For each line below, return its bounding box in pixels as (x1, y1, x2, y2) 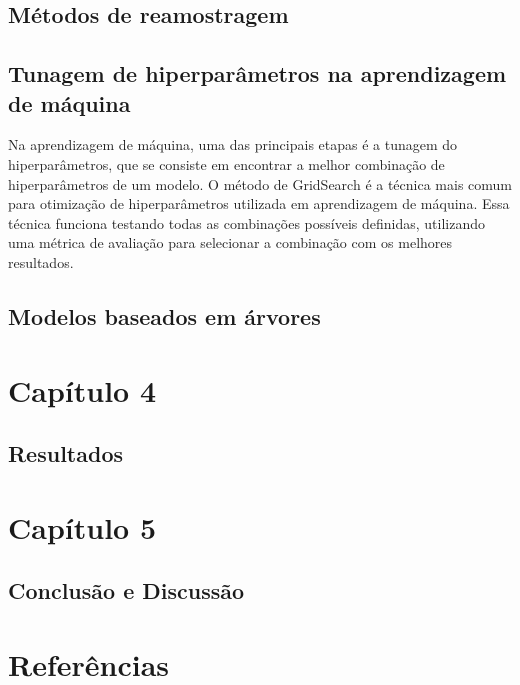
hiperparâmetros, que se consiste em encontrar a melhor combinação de (8, 153, 445, 174)
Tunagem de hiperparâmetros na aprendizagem (8, 58, 507, 89)
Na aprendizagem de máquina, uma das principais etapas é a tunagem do (8, 134, 458, 155)
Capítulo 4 (8, 369, 157, 410)
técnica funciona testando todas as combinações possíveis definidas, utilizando (8, 212, 486, 233)
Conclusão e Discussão (8, 575, 245, 606)
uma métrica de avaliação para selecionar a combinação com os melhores (8, 232, 453, 253)
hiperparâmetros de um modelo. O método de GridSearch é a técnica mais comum (8, 173, 513, 194)
